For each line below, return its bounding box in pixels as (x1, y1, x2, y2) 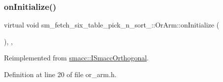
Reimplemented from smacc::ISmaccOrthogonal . (4, 53, 149, 63)
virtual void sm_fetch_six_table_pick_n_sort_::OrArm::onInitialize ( (4, 20, 220, 30)
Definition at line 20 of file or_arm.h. (4, 69, 117, 79)
